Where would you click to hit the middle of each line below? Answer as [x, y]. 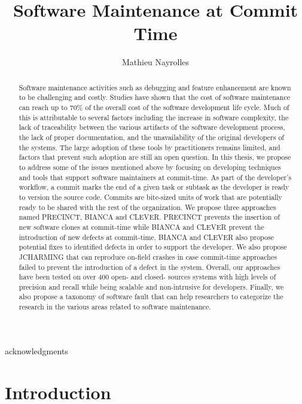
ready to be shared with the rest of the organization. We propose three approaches [147, 207]
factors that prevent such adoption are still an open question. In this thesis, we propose [155, 157]
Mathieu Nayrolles [155, 62]
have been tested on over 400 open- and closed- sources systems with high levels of [147, 277]
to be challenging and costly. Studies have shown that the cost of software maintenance [154, 97]
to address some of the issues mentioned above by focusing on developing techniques [150, 167]
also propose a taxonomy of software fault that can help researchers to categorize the [151, 297]
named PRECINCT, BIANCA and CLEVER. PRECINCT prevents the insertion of [149, 217]
